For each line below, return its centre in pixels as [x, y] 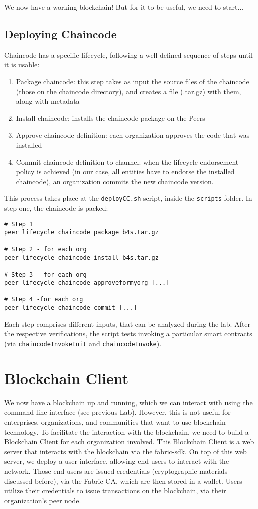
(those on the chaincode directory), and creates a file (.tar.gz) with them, [128, 91]
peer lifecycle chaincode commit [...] [71, 308]
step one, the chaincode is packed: [56, 208]
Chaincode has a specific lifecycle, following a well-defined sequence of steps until [128, 54]
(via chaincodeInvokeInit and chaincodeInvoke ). [83, 343]
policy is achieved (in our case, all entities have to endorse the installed [125, 171]
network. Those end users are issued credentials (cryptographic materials [116, 471]
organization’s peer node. [43, 500]
